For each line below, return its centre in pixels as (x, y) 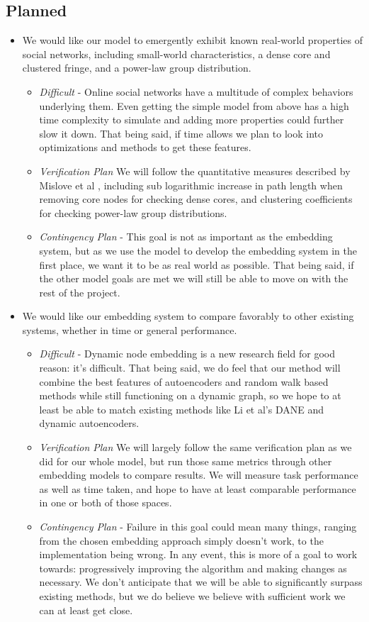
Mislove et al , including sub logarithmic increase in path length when (191, 185)
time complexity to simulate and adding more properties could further (192, 120)
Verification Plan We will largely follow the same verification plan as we (195, 447)
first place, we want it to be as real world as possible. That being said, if (197, 264)
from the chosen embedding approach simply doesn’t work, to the (181, 540)
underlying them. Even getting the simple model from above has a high (194, 105)
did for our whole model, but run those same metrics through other (186, 461)
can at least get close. (86, 610)
